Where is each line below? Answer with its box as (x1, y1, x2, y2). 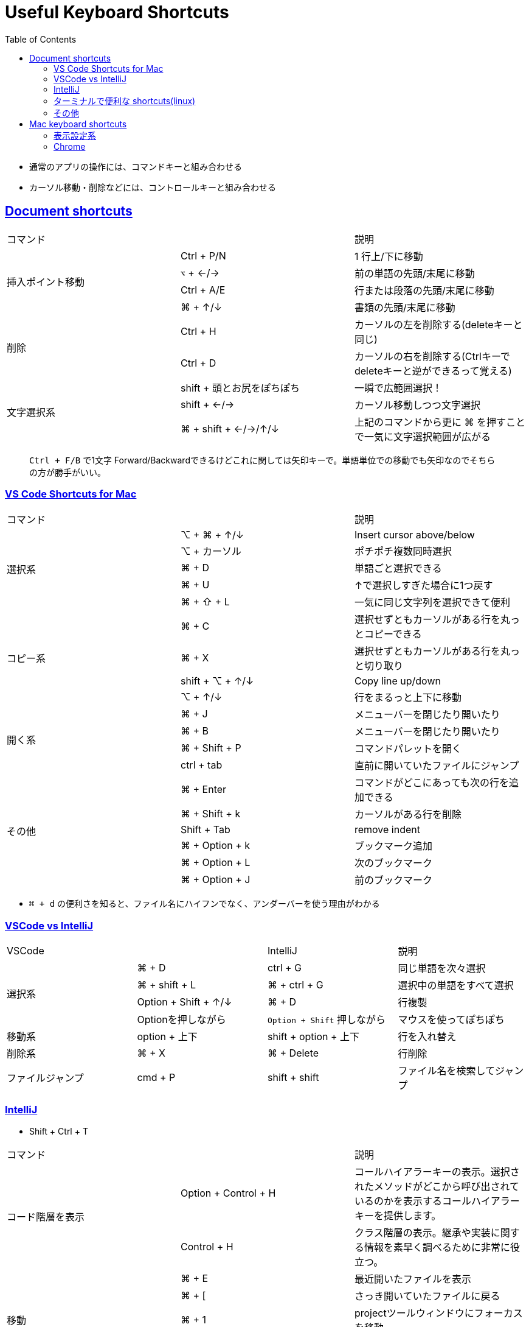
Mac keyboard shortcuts (29, 118, 127, 129)
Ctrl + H (180, 325, 216, 337)
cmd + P (137, 1071, 176, 1084)
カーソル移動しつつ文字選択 (354, 398, 481, 411)
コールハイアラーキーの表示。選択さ (354, 1165, 520, 1178)
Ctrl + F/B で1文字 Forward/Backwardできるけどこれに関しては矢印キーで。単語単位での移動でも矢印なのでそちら (29, 454, 496, 465)
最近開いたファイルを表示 (354, 1272, 471, 1285)
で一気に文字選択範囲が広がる (354, 430, 491, 443)
